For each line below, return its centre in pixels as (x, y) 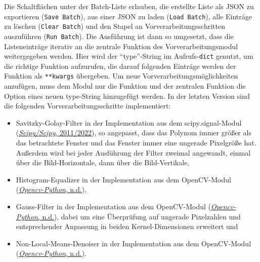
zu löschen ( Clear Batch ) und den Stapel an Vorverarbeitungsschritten (115, 26)
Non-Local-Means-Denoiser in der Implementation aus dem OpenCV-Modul (134, 243)
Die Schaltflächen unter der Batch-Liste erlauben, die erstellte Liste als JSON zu (129, 6)
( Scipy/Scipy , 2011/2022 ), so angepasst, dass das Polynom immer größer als (134, 133)
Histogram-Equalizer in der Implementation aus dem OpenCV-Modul (123, 179)
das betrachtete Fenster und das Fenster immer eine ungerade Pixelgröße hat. (136, 143)
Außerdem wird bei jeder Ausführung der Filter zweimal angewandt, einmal (133, 152)
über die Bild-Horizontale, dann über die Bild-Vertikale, (103, 162)
